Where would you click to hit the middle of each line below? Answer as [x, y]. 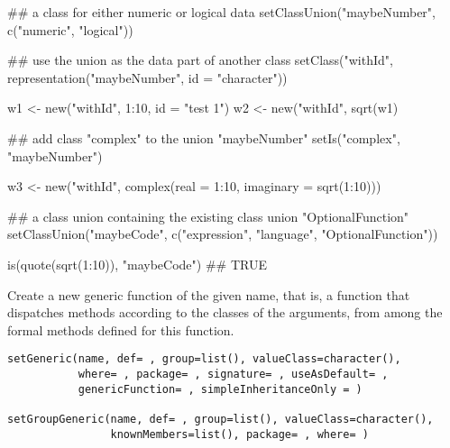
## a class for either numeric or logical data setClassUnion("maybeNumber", [221, 12]
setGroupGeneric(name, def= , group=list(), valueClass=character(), [220, 419]
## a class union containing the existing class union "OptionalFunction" [208, 216]
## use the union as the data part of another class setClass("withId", [200, 60]
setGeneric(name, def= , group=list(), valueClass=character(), [204, 359]
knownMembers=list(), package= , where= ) [239, 434]
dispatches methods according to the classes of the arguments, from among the [225, 312]
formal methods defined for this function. [121, 329]
